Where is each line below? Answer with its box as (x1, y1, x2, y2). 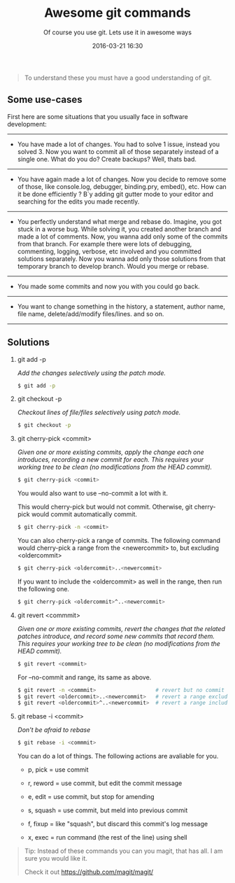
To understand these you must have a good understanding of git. (24, 73, 212, 82)
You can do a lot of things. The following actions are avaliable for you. (17, 752, 219, 761)
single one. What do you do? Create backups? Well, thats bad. (17, 155, 197, 163)
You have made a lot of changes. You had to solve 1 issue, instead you (17, 140, 220, 148)
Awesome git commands (44, 5, 191, 21)
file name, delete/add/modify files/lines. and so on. (17, 309, 164, 318)
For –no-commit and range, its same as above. (17, 673, 152, 681)
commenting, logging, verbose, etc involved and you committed (17, 247, 201, 255)
